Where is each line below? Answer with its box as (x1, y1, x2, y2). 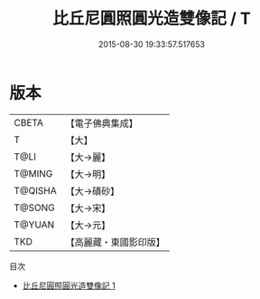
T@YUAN (14, 218, 55, 231)
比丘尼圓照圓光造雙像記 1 (22, 280, 116, 291)
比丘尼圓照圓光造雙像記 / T (52, 8, 251, 29)
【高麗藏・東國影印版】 (65, 236, 165, 248)
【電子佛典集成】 (65, 117, 138, 130)
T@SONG (14, 201, 56, 214)
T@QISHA (14, 184, 57, 197)
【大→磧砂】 (65, 185, 120, 198)
